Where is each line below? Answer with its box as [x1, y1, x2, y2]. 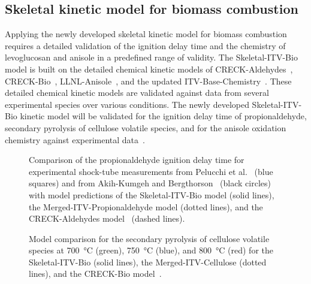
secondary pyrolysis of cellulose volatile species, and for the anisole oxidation [5, 121, 286, 134]
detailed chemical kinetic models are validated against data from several [5, 86, 269, 99]
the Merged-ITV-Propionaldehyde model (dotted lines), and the [29, 200, 263, 213]
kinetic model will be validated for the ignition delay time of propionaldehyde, [20, 110, 307, 122]
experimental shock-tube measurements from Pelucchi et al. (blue [29, 165, 273, 177]
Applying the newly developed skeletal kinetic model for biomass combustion [5, 28, 287, 40]
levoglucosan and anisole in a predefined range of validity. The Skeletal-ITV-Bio [5, 51, 298, 64]
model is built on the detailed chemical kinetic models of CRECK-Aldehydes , [5, 62, 293, 75]
